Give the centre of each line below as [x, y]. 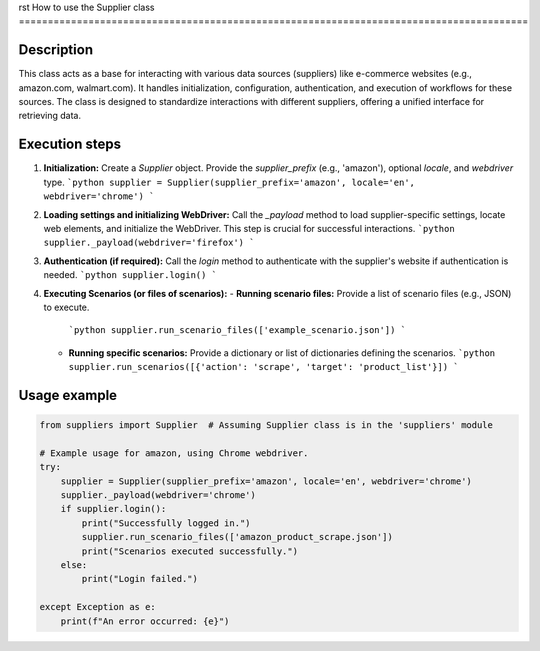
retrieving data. [50, 116]
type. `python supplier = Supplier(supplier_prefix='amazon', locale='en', [229, 182]
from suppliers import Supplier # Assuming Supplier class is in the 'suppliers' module [266, 425]
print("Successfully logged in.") [166, 523]
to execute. [66, 307]
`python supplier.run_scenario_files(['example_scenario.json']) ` [237, 330]
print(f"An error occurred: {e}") [145, 621]
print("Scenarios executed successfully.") [190, 551]
